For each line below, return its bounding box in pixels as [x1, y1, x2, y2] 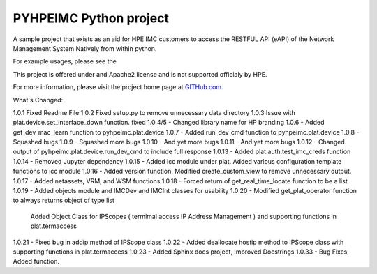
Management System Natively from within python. [13, 44, 157, 52]
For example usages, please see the [13, 57, 117, 66]
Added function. [13, 257, 59, 266]
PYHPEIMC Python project [13, 10, 169, 26]
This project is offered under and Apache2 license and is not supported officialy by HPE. [13, 70, 267, 78]
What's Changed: [13, 96, 64, 104]
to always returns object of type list [13, 196, 115, 205]
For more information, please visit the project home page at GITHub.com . [13, 83, 223, 91]
